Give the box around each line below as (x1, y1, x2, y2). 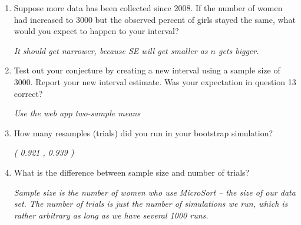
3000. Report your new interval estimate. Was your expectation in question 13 (14, 75, 296, 88)
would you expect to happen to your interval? (14, 25, 179, 37)
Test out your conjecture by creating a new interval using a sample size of (14, 64, 280, 76)
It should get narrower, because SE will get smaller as (14, 44, 208, 56)
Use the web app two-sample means (14, 107, 141, 119)
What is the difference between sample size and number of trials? (14, 166, 250, 178)
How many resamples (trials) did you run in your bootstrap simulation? (14, 126, 273, 139)
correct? (14, 87, 43, 99)
